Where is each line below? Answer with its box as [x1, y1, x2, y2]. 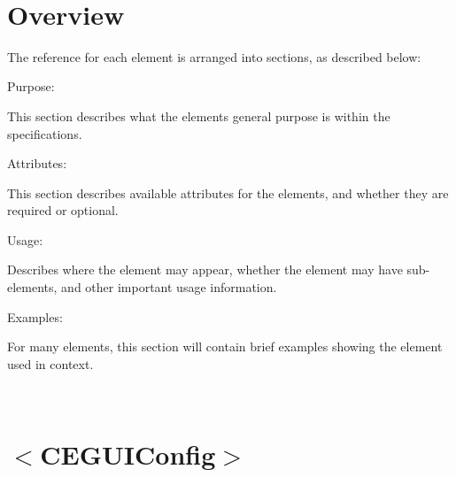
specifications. [7, 124, 82, 142]
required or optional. [7, 201, 119, 219]
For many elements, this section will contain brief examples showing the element [7, 337, 443, 356]
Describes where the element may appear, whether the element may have [7, 260, 403, 279]
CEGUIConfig [40, 436, 216, 473]
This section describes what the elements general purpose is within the [7, 106, 390, 125]
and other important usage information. [61, 278, 277, 296]
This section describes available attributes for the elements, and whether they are [7, 183, 449, 202]
